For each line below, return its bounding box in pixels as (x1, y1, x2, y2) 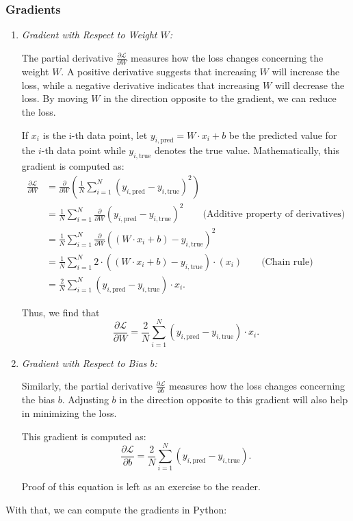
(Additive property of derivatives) (202, 209, 345, 220)
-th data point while (41, 143, 126, 157)
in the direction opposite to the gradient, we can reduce (103, 91, 337, 105)
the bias (21, 392, 55, 407)
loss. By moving (21, 91, 88, 105)
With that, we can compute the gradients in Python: (5, 502, 227, 516)
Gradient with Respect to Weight (21, 27, 157, 42)
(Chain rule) (261, 257, 313, 267)
